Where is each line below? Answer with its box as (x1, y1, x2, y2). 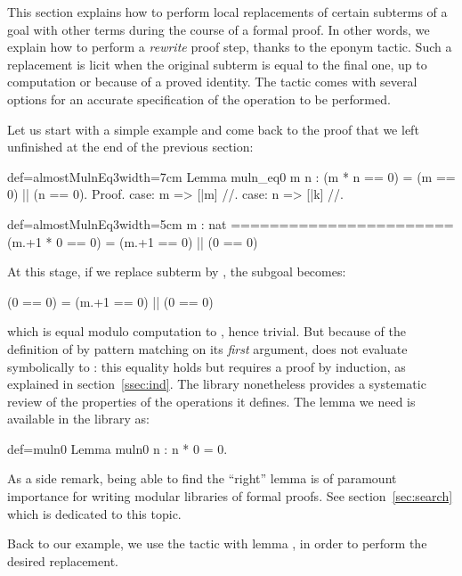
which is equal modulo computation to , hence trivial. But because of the (7, 322, 406, 341)
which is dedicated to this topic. (7, 504, 182, 523)
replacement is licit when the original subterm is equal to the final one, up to (7, 54, 427, 73)
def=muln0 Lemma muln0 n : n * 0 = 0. (7, 439, 228, 457)
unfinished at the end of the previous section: (7, 137, 254, 156)
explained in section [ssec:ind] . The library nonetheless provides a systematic (7, 374, 426, 393)
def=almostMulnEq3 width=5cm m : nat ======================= (7, 214, 454, 233)
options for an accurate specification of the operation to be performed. (7, 89, 391, 108)
